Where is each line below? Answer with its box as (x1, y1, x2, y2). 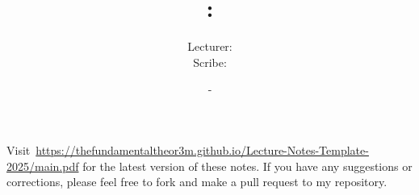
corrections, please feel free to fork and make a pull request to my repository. (6, 173, 388, 190)
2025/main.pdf (6, 157, 79, 174)
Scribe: (193, 53, 227, 70)
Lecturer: (187, 38, 233, 55)
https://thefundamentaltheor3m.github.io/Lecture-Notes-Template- (36, 141, 369, 158)
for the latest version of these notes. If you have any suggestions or (82, 157, 413, 174)
